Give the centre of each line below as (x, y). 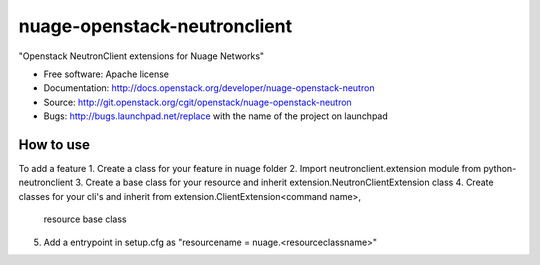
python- (500, 169)
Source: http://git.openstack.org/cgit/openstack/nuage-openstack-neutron (197, 102)
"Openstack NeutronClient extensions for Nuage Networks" (141, 56)
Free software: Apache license (106, 74)
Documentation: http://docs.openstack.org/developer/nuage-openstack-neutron (209, 88)
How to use (54, 144)
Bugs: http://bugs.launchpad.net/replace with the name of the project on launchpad (216, 116)
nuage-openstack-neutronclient (155, 26)
